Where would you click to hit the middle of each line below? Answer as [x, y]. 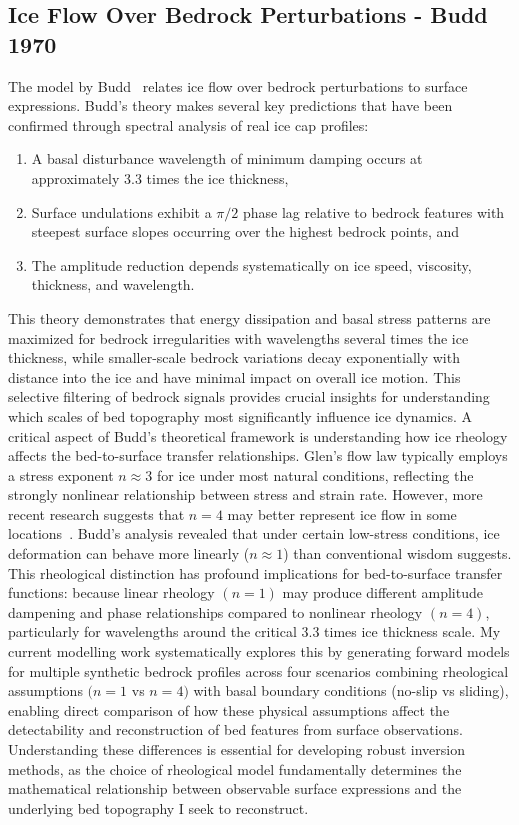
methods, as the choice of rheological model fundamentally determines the [235, 768]
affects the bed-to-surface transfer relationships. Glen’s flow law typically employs [258, 455]
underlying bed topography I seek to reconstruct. [158, 807]
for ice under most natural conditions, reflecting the [315, 474]
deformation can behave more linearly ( [129, 553]
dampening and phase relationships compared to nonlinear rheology [215, 611]
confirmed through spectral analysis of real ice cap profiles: [188, 124]
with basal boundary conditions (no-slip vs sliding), [351, 690]
